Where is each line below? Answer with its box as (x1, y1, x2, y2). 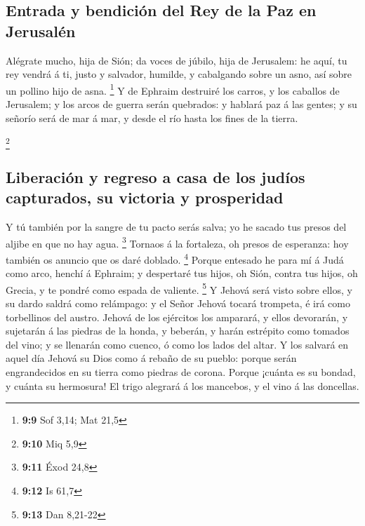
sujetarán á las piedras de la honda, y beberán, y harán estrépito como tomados (6, 323, 350, 338)
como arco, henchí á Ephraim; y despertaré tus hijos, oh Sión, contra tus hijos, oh (6, 266, 358, 281)
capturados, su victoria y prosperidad (6, 187, 284, 208)
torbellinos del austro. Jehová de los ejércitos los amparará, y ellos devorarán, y (6, 309, 348, 324)
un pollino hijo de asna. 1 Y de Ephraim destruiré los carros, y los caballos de (6, 81, 340, 97)
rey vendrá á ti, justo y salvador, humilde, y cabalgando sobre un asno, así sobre (6, 67, 352, 81)
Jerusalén (6, 20, 76, 41)
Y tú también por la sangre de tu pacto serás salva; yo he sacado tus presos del (6, 220, 347, 234)
